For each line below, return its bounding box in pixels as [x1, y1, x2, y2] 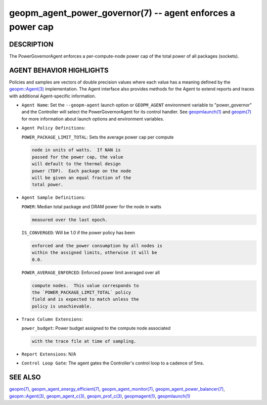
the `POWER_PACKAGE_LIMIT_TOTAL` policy [32, 289, 131, 295]
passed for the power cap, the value [32, 154, 124, 160]
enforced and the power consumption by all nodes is [32, 243, 163, 248]
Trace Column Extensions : [21, 316, 83, 322]
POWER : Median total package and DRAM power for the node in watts [21, 203, 162, 210]
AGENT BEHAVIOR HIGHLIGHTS [9, 66, 109, 74]
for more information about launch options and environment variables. [21, 116, 164, 122]
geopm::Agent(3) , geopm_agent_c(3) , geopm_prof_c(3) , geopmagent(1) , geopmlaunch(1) [9, 393, 190, 399]
